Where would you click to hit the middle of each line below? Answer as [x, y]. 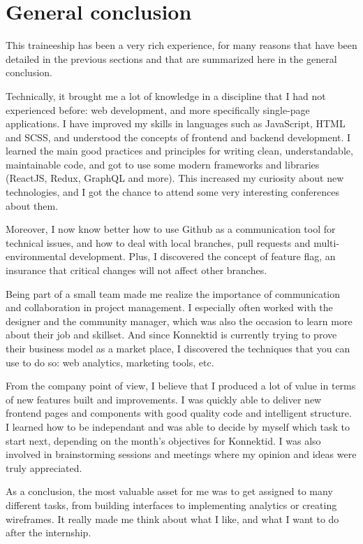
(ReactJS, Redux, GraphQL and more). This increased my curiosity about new [175, 178]
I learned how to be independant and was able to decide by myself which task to [178, 426]
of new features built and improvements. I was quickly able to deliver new [164, 399]
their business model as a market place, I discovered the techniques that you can [178, 348]
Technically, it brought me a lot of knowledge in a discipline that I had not [166, 95]
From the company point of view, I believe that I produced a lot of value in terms [181, 386]
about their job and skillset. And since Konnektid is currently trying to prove [171, 335]
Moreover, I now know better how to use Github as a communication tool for [171, 229]
